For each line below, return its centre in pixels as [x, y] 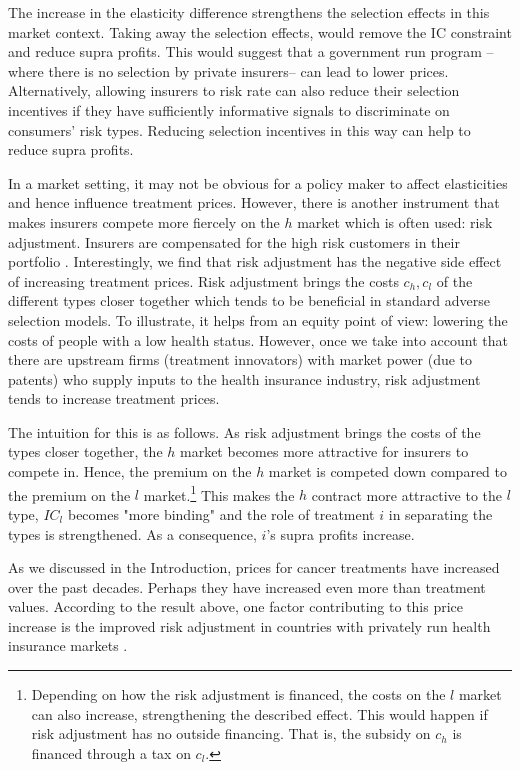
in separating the [440, 513]
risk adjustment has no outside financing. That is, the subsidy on [231, 733]
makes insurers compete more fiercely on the [144, 221]
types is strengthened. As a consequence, [132, 533]
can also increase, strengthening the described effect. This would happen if [259, 713]
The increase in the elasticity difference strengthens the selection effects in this [249, 12]
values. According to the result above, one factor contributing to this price [236, 606]
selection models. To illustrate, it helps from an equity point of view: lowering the [258, 319]
